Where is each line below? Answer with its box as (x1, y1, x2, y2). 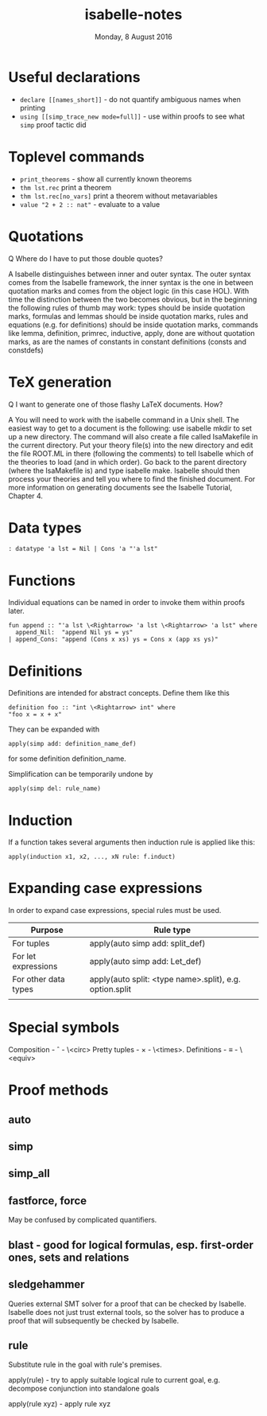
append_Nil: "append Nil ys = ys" (15, 629, 133, 637)
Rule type (153, 925, 191, 936)
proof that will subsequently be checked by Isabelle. (8, 1316, 180, 1325)
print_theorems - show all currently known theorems (19, 174, 192, 184)
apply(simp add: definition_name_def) (8, 740, 137, 748)
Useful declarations (8, 68, 141, 86)
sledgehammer (8, 1278, 85, 1291)
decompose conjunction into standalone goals (8, 1383, 160, 1394)
